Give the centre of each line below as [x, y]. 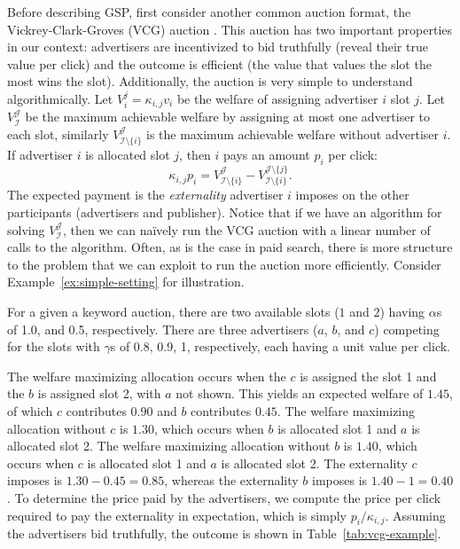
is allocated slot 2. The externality [314, 463]
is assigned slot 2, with [99, 393]
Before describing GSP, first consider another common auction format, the [209, 12]
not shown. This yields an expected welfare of [300, 393]
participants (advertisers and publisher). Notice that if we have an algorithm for [225, 212]
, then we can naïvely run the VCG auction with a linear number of [246, 229]
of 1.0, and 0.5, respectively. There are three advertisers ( [163, 329]
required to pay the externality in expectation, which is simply [177, 515]
